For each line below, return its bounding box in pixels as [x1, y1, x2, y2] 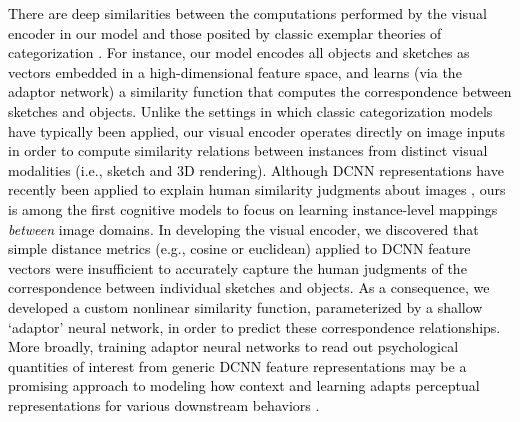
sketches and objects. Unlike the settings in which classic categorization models [8, 100, 493, 121]
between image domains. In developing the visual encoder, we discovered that [8, 218, 479, 239]
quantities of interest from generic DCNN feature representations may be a [8, 355, 467, 376]
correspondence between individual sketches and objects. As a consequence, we [8, 277, 490, 298]
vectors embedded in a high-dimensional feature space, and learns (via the [8, 61, 462, 82]
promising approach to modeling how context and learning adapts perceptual [8, 375, 480, 396]
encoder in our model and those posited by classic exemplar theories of [8, 22, 442, 43]
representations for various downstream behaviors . [8, 394, 320, 415]
